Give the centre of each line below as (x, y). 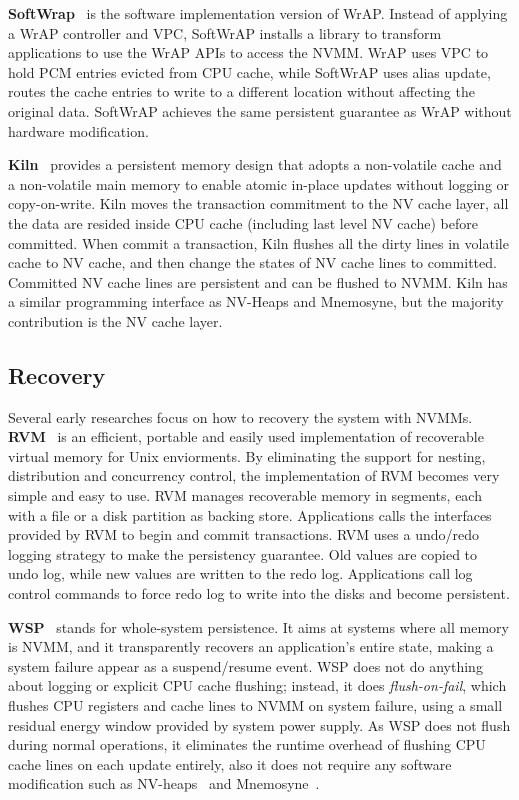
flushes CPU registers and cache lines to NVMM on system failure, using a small (255, 705)
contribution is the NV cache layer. (115, 320)
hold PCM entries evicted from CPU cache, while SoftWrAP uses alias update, (249, 71)
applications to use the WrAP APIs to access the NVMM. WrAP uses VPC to (248, 52)
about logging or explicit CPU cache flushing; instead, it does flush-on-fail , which (257, 685)
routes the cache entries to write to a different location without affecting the (241, 91)
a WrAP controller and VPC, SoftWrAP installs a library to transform (225, 32)
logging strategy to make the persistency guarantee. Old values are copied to (243, 553)
